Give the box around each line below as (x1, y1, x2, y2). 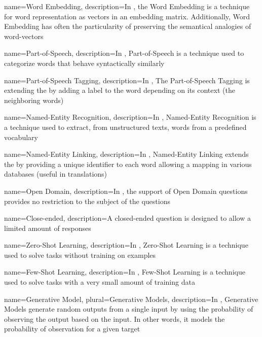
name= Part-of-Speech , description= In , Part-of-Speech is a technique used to (4, 48, 244, 58)
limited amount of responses (4, 222, 91, 233)
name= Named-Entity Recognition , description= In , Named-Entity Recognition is (4, 112, 256, 122)
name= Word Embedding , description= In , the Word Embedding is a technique (4, 1, 250, 11)
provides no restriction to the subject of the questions (4, 195, 170, 206)
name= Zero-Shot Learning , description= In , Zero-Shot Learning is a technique (4, 240, 248, 250)
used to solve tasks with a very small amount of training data (4, 277, 195, 287)
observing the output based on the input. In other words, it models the (4, 313, 225, 324)
